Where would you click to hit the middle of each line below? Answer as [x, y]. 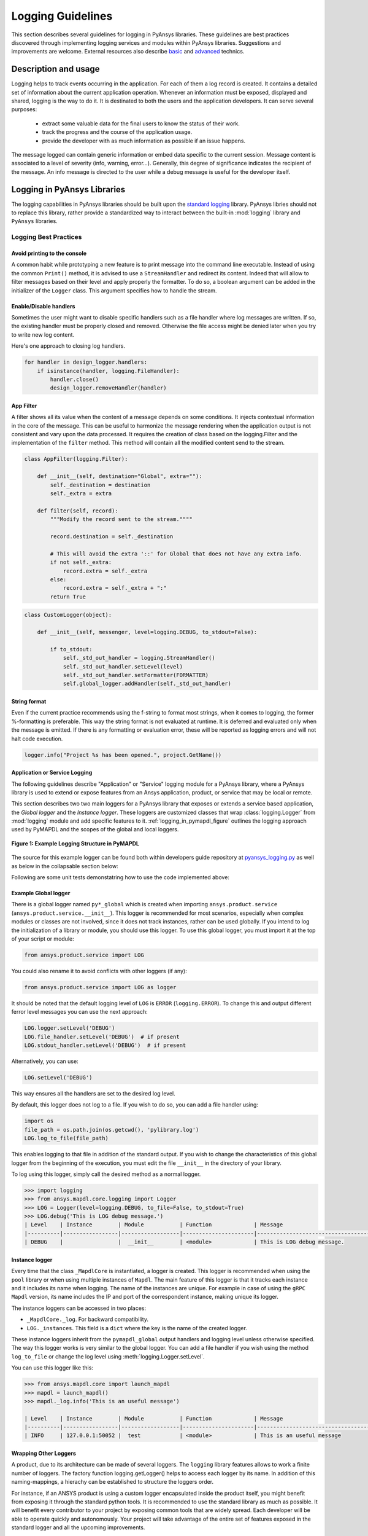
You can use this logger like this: [52, 1368]
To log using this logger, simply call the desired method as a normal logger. [106, 1174]
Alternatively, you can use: [45, 1061]
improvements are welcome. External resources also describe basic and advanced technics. [128, 52]
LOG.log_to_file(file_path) [66, 1138]
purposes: [24, 109]
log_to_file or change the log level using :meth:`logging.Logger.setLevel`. [108, 1356]
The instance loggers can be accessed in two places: [79, 1308]
